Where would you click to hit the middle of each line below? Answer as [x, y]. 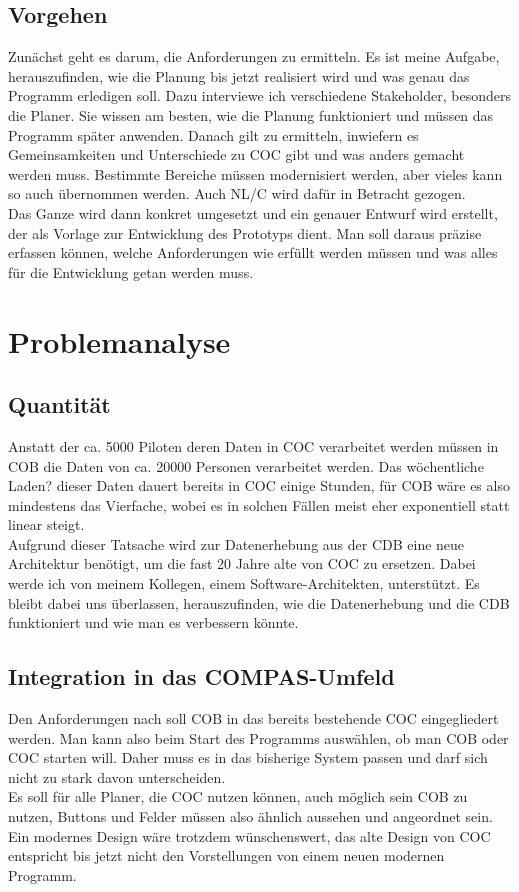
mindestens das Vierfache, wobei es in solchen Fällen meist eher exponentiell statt [259, 504]
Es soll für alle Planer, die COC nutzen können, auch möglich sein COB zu [238, 796]
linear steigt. [46, 524]
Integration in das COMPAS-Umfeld [201, 676]
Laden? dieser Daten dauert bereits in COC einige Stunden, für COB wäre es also [259, 485]
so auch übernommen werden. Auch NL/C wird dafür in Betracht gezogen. [237, 193]
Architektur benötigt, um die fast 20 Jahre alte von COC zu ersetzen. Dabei [242, 563]
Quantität [59, 404]
